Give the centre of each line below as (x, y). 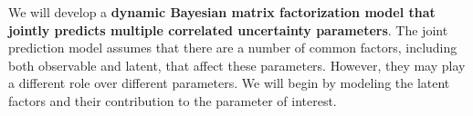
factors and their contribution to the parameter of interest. (173, 100)
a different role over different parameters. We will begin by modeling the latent (229, 83)
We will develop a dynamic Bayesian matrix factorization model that (222, 12)
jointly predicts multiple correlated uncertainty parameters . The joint (228, 29)
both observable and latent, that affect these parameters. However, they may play (237, 65)
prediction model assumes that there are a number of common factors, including (233, 48)
